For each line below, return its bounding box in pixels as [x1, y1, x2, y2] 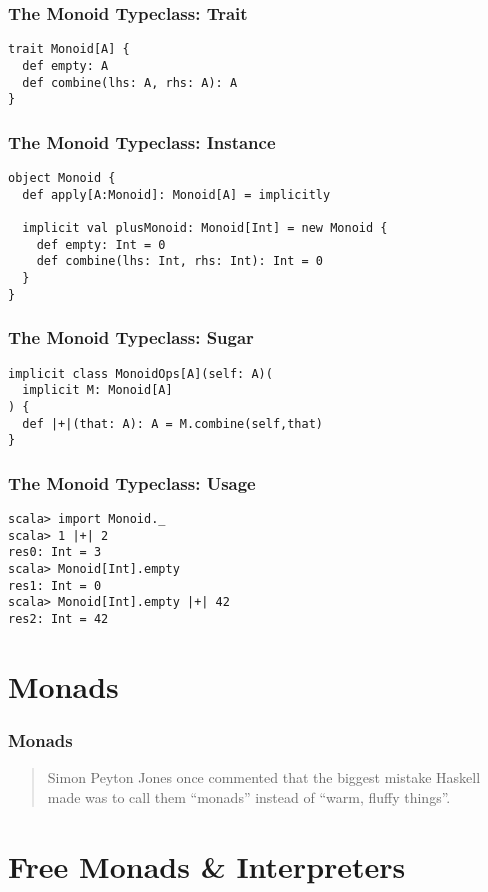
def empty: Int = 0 [36, 237, 166, 252]
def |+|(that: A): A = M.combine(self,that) [22, 416, 323, 431]
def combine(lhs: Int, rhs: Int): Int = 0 [36, 254, 323, 269]
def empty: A [22, 58, 109, 73]
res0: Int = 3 [8, 545, 102, 560]
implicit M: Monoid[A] [22, 383, 173, 398]
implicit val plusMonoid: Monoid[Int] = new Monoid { [22, 221, 388, 236]
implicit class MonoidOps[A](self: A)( [8, 366, 273, 381]
